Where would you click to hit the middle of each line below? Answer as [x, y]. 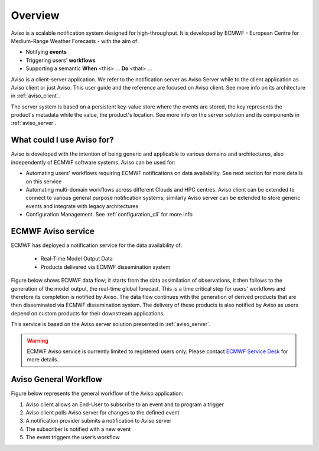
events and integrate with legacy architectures [82, 206]
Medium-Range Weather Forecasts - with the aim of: [75, 41]
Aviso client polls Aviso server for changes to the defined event [102, 412]
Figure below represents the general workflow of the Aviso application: [97, 394]
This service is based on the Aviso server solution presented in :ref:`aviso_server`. [111, 324]
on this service [44, 181]
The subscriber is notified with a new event [78, 429]
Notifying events [46, 52]
